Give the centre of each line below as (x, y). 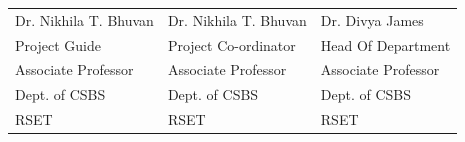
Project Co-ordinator (231, 44)
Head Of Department (385, 44)
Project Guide (58, 44)
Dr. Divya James (372, 19)
